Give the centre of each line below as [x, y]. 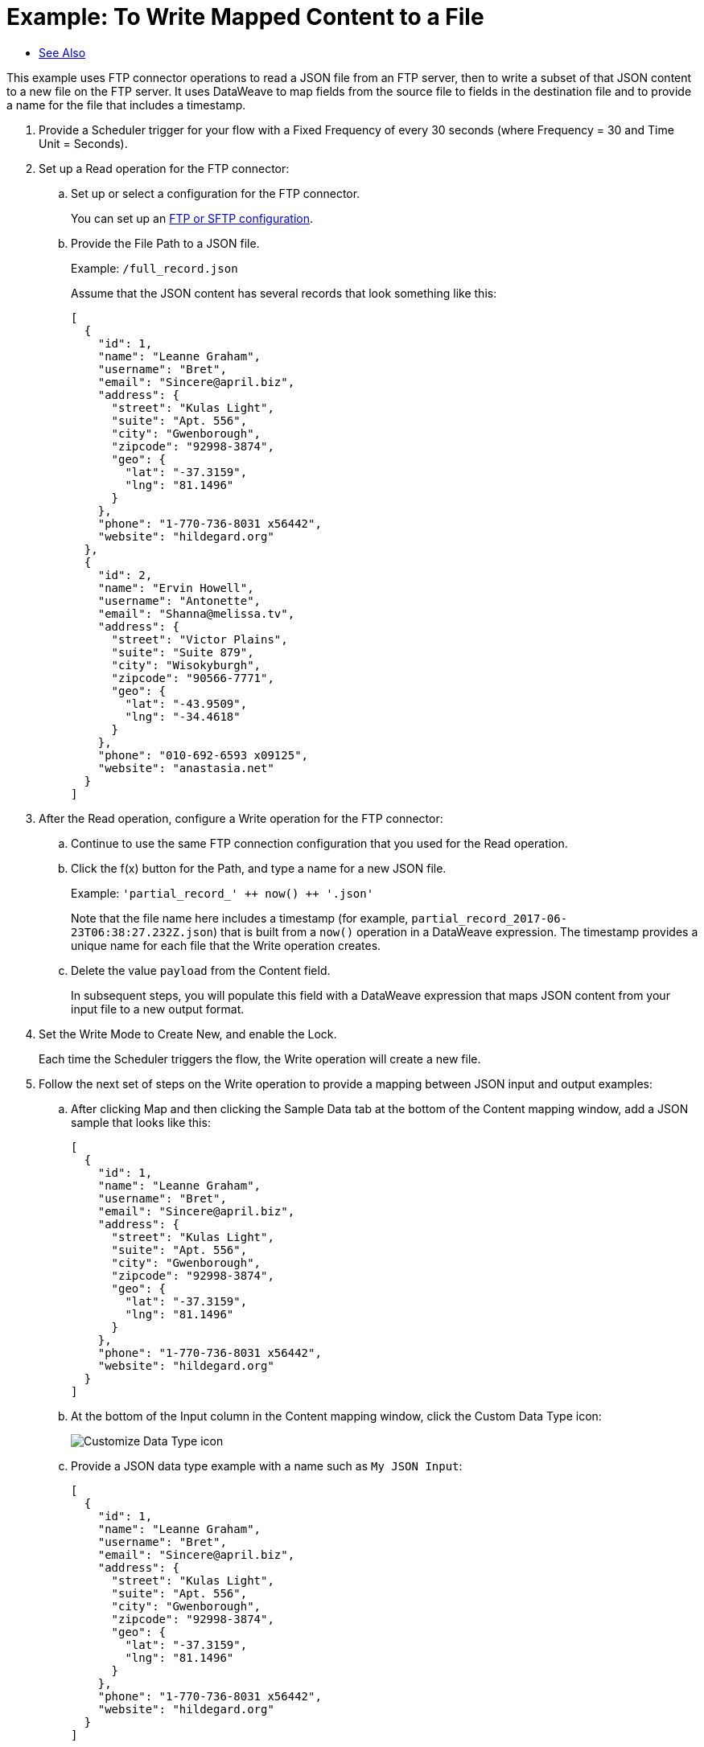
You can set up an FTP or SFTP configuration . [192, 218]
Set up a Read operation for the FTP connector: [164, 168]
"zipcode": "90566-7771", [193, 678]
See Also [62, 52]
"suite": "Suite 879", [183, 652]
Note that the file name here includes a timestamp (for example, [240, 918]
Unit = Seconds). [83, 143]
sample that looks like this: [141, 1122]
